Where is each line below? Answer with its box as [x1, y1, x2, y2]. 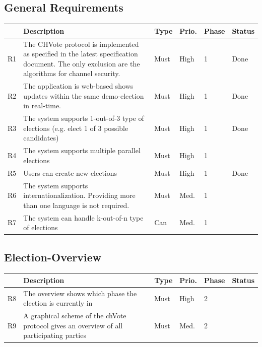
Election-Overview [4, 249, 102, 264]
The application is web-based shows [23, 81, 134, 91]
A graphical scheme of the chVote [23, 310, 126, 321]
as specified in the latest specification [23, 48, 138, 59]
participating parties [23, 330, 86, 340]
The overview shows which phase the [23, 288, 137, 298]
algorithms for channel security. [23, 68, 120, 79]
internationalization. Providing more [23, 190, 136, 200]
